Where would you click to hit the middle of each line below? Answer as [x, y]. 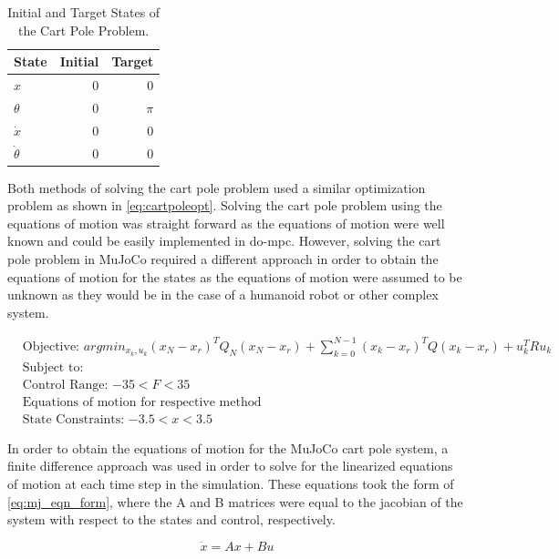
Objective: [51, 346]
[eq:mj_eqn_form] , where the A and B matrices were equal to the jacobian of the [235, 501]
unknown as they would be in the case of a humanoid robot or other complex [223, 295]
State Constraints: [73, 419]
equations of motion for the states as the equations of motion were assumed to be [235, 276]
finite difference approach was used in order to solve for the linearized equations [230, 466]
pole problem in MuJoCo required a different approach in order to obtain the [223, 259]
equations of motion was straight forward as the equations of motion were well [226, 223]
